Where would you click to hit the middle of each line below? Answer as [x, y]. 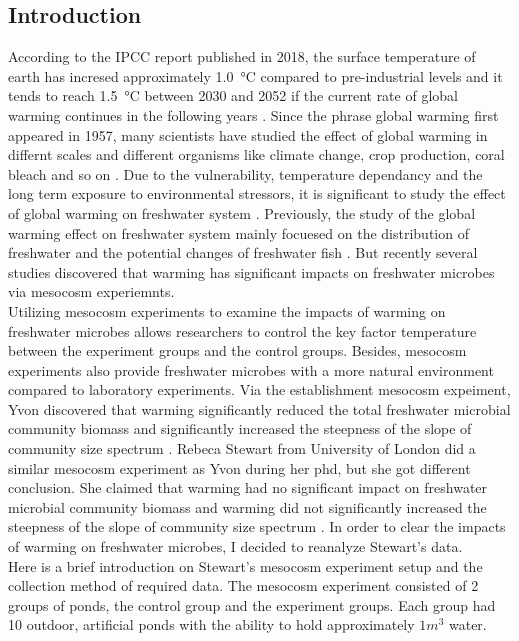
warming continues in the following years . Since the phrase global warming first [253, 114]
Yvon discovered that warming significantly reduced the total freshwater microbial [259, 408]
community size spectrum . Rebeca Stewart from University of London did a [242, 448]
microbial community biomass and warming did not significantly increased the [247, 506]
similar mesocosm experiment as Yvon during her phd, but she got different [239, 467]
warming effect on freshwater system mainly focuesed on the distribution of [238, 232]
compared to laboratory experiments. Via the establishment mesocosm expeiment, [259, 389]
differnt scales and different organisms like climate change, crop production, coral [256, 154]
